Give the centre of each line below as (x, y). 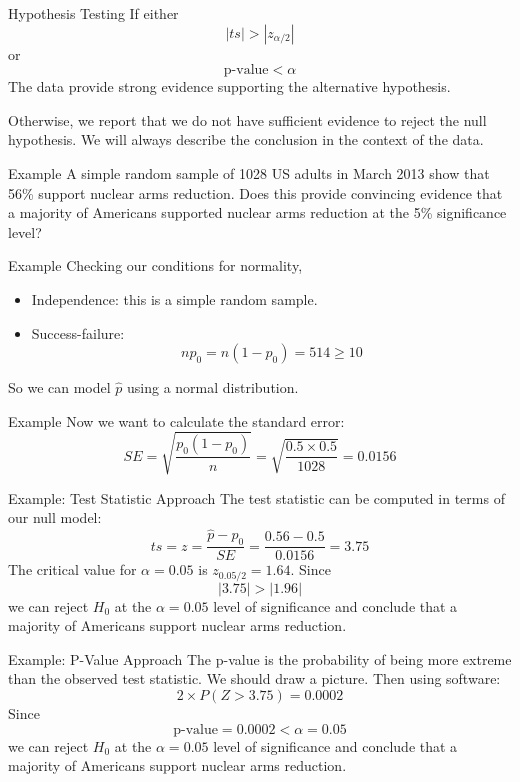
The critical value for (72, 569)
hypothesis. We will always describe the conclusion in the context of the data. (246, 139)
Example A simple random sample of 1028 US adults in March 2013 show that (249, 172)
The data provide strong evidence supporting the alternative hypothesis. (229, 86)
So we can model (59, 387)
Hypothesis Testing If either (93, 13)
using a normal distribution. (213, 387)
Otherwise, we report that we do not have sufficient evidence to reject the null (247, 119)
